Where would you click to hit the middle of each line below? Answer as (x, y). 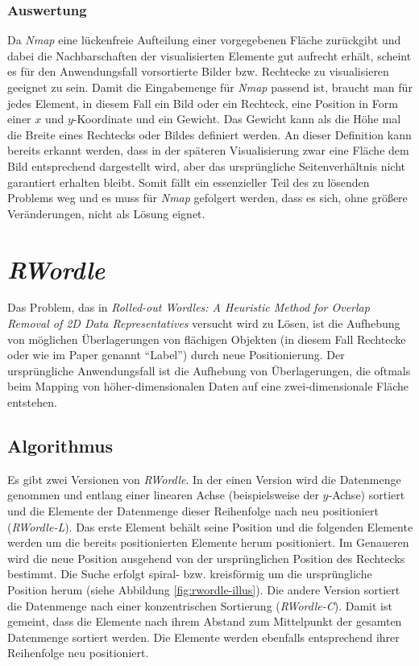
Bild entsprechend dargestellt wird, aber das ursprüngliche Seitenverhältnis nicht (207, 165)
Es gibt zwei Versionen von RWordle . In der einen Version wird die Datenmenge (204, 479)
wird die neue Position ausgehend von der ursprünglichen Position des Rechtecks (206, 558)
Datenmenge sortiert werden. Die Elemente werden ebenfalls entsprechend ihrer (203, 637)
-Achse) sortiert (367, 495)
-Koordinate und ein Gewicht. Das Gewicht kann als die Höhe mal (237, 119)
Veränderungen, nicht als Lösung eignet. (106, 213)
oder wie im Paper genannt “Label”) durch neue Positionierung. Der (176, 355)
